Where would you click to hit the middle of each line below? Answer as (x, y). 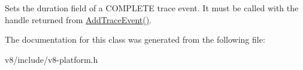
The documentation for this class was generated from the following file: (135, 39)
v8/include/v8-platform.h (51, 59)
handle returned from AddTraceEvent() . (78, 19)
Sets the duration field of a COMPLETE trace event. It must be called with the (152, 8)
